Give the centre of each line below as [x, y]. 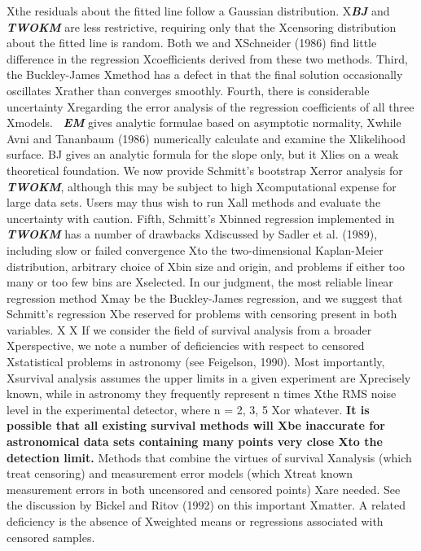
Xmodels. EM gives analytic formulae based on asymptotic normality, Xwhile [204, 122]
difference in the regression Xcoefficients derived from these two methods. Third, [207, 58]
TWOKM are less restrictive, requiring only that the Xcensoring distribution [202, 26]
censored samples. [51, 537]
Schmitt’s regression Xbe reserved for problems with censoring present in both [202, 314]
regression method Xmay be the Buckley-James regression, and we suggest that [205, 297]
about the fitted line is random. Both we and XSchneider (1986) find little [192, 43]
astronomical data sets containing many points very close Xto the [195, 442]
